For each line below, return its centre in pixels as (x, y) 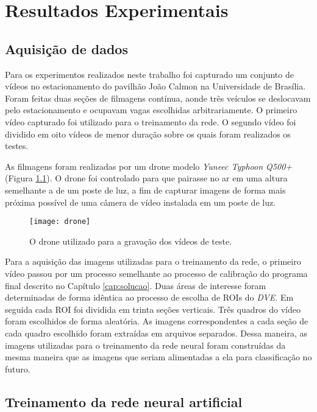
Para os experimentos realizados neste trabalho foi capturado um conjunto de (149, 74)
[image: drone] (60, 222)
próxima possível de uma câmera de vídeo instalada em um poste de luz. (141, 202)
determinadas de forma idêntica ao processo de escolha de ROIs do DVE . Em (149, 297)
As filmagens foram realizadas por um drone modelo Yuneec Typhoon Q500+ (149, 166)
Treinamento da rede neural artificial (124, 401)
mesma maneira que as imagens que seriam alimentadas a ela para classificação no (158, 357)
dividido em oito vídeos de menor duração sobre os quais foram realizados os (148, 134)
